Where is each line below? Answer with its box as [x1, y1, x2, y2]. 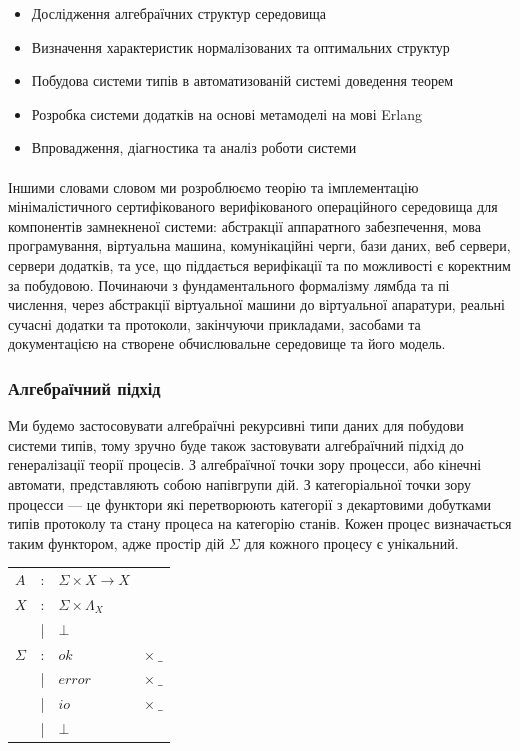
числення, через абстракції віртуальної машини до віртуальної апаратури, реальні [8, 294, 505, 315]
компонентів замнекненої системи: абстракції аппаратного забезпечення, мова [8, 215, 481, 236]
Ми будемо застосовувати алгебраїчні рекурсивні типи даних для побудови [8, 415, 464, 436]
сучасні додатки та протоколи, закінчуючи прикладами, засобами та [8, 313, 421, 334]
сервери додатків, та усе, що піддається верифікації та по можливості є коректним [8, 254, 511, 275]
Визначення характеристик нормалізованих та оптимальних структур [31, 36, 450, 57]
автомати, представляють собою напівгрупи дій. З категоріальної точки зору [8, 473, 472, 494]
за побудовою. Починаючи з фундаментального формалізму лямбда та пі [8, 274, 450, 295]
